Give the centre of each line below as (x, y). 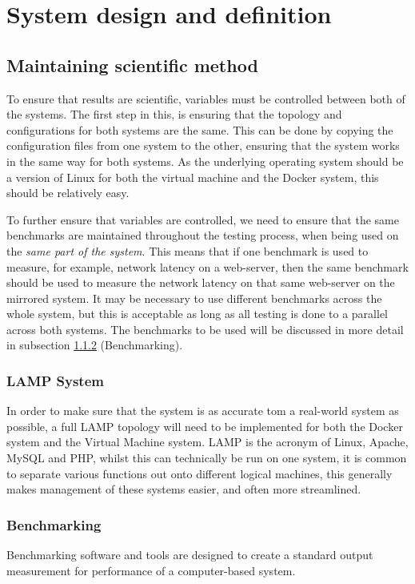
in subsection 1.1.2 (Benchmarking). (95, 345)
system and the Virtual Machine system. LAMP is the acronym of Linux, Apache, (207, 442)
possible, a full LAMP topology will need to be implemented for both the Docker (205, 426)
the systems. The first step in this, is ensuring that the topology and (174, 114)
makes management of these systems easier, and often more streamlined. (184, 489)
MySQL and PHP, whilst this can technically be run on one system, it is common (207, 458)
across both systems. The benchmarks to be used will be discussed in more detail (205, 329)
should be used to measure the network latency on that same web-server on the (201, 282)
